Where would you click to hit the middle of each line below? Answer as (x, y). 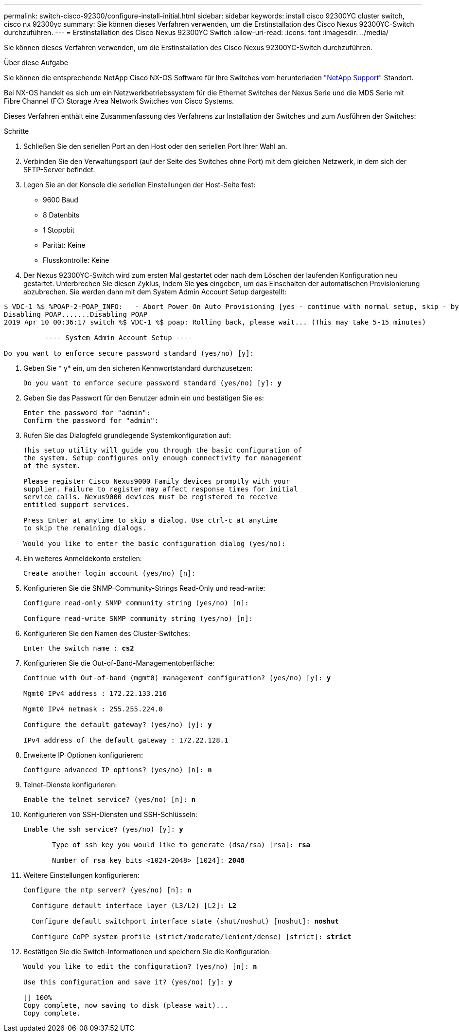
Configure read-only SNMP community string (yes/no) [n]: (136, 603)
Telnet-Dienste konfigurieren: (70, 785)
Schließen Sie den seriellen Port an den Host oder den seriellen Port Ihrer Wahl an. (155, 146)
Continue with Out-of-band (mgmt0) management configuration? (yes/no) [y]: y (177, 678)
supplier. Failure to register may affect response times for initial (161, 489)
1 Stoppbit (59, 230)
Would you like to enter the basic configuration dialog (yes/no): (155, 544)
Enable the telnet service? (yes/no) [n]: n (110, 800)
